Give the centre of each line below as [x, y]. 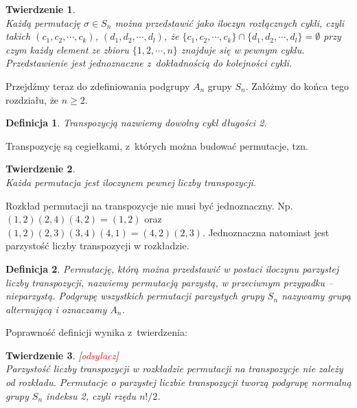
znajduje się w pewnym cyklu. [243, 49]
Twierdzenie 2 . [41, 169]
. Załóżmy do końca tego [297, 86]
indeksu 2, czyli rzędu [91, 395]
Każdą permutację [43, 22]
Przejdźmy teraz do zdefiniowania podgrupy [98, 86]
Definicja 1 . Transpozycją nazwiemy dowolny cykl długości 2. [136, 123]
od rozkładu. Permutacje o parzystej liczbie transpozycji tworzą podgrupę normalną [178, 382]
